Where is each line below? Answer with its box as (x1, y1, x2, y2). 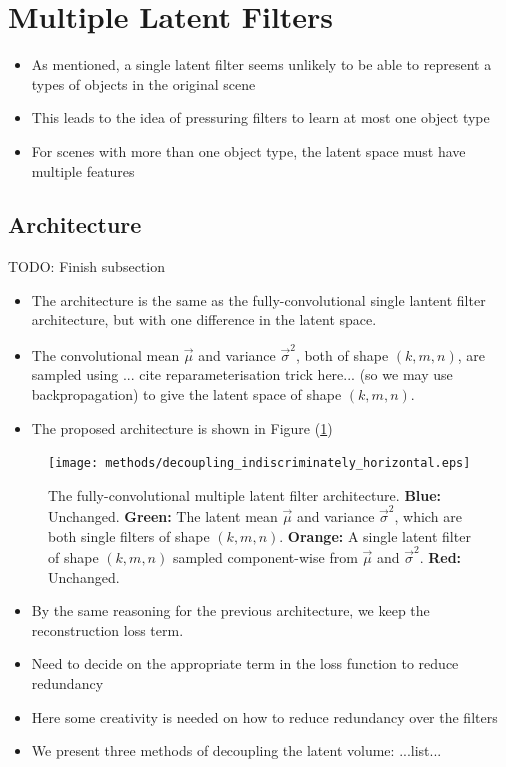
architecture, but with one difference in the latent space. (31, 309, 377, 330)
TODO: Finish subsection (8, 256, 165, 277)
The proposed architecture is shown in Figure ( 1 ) (31, 417, 333, 438)
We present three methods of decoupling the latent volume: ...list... (31, 740, 442, 761)
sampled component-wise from (172, 547, 358, 568)
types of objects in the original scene (31, 73, 256, 94)
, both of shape (295, 344, 389, 365)
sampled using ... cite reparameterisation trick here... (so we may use (31, 364, 453, 385)
